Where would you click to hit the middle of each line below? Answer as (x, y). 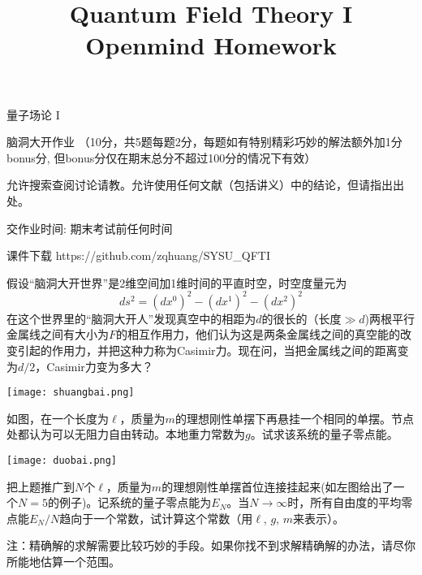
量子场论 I (33, 114)
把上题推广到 (41, 486)
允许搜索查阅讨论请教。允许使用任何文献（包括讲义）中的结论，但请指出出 (205, 185)
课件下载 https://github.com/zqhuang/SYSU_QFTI (139, 255)
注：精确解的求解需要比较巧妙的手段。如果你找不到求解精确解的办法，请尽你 (211, 545)
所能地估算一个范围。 (63, 562)
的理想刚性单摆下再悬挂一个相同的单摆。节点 (294, 418)
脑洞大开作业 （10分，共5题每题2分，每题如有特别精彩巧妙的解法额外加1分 (205, 142)
